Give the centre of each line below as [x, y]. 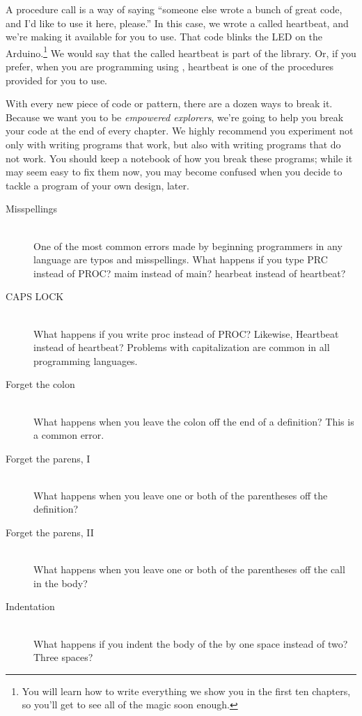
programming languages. [86, 360]
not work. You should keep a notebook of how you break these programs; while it [179, 158]
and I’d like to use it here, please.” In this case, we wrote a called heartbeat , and [177, 23]
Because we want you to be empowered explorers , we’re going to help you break [175, 117]
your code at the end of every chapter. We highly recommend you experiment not [180, 131]
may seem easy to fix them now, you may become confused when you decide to [174, 172]
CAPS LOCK [35, 296]
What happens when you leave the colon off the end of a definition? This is [194, 421]
